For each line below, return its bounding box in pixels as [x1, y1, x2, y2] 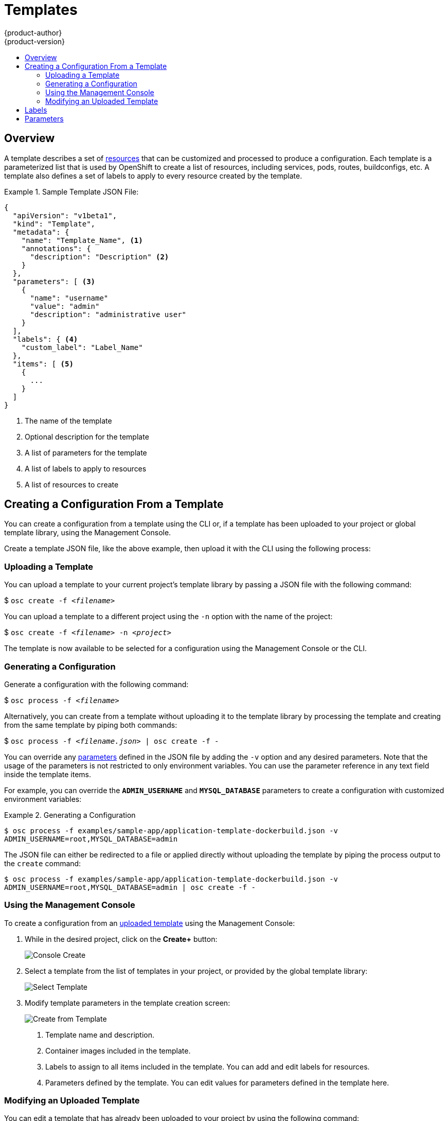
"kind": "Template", [12, 219, 96, 228]
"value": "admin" [30, 302, 100, 310]
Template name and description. [45, 1030, 155, 1039]
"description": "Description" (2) [30, 252, 169, 261]
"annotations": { [21, 244, 91, 253]
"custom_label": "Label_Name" [21, 343, 143, 352]
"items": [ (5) [12, 359, 74, 368]
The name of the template [25, 416, 112, 425]
